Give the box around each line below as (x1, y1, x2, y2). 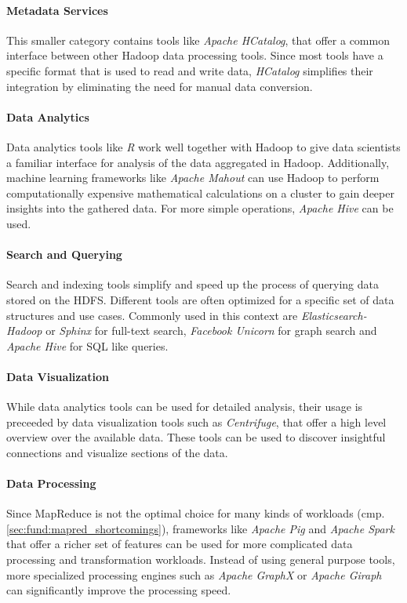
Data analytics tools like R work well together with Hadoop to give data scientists (6, 138, 401, 154)
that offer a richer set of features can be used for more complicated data (6, 536, 353, 552)
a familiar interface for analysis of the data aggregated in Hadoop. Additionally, (6, 154, 390, 170)
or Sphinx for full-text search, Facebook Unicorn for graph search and (45, 322, 377, 339)
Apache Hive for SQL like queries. (6, 337, 169, 354)
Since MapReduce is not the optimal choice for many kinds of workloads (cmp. (6, 505, 385, 521)
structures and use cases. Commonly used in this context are (6, 307, 298, 323)
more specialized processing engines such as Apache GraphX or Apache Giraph (6, 566, 382, 583)
